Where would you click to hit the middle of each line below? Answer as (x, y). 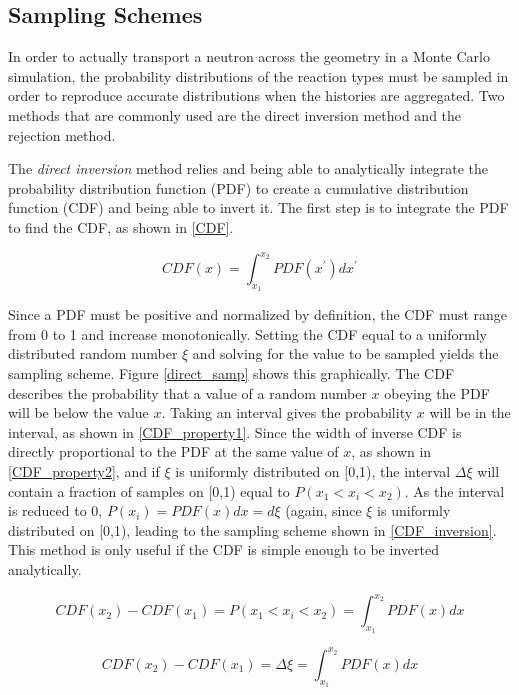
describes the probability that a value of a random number (187, 392)
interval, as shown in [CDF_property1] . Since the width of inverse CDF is (235, 431)
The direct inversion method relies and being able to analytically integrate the (248, 168)
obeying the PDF (437, 392)
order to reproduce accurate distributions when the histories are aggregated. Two (256, 95)
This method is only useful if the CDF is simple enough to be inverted (223, 549)
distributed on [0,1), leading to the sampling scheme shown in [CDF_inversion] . (252, 529)
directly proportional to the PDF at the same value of (173, 451)
